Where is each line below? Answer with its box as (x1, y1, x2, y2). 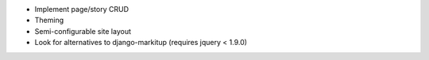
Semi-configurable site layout (34, 26, 131, 36)
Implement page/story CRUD (34, 5, 129, 13)
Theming (34, 16, 64, 25)
